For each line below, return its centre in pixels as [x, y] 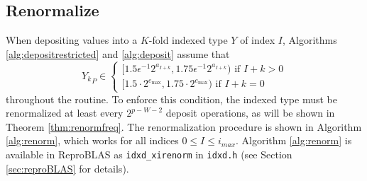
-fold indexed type [188, 40]
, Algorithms [310, 40]
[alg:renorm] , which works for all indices [92, 140]
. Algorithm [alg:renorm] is [294, 140]
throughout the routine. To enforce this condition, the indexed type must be [171, 99]
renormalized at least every [65, 113]
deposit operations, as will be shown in [250, 113]
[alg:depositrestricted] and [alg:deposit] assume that [118, 53]
